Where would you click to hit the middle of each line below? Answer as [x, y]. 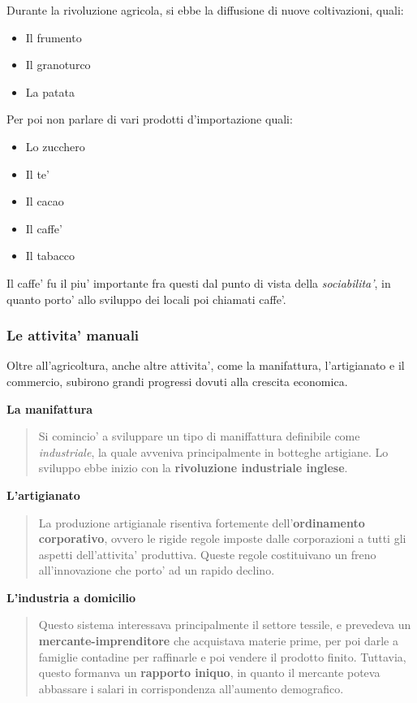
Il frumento [54, 37]
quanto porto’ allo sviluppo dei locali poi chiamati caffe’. [146, 299]
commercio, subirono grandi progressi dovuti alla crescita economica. [177, 381]
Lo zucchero [55, 146]
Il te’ [37, 174]
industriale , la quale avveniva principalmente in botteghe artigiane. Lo [213, 451]
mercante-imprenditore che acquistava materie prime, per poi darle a [218, 641]
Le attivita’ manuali [73, 335]
